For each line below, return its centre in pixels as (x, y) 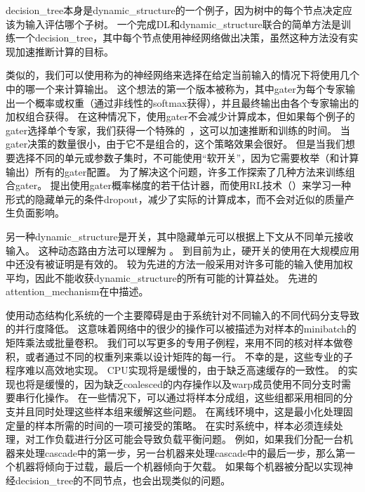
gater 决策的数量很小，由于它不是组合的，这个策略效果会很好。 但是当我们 (175, 144)
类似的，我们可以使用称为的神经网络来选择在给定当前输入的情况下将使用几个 (182, 75)
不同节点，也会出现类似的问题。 (157, 480)
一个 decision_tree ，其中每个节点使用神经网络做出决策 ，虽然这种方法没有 (182, 38)
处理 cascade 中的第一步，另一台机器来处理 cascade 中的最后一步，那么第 (185, 452)
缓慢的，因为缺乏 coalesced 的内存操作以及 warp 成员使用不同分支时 (193, 383)
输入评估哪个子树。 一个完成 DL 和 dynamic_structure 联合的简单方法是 (183, 24)
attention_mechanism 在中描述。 (77, 291)
